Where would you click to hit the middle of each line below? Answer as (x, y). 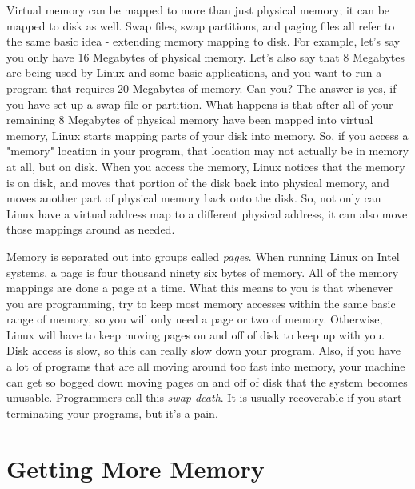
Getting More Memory (136, 468)
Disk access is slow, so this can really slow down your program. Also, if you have (204, 350)
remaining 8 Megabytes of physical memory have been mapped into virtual (190, 120)
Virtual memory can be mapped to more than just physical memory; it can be (198, 10)
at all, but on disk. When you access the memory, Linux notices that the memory (206, 166)
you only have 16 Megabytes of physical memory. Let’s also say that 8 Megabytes (206, 56)
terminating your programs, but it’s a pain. (112, 413)
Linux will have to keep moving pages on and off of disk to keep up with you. (196, 334)
